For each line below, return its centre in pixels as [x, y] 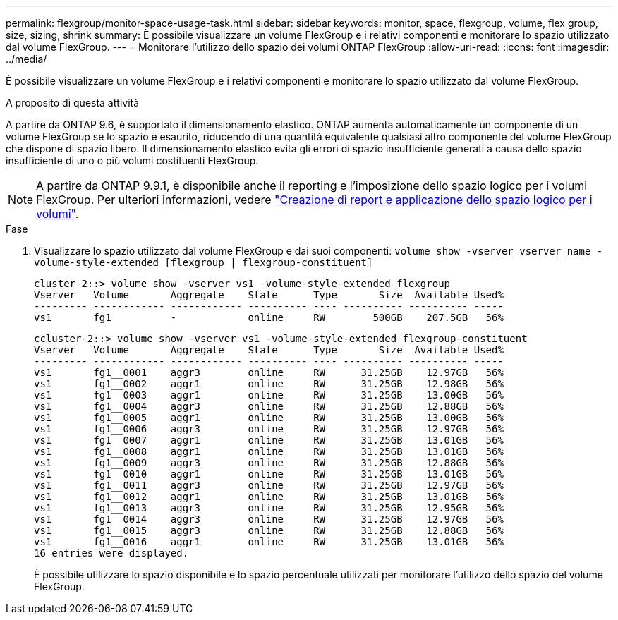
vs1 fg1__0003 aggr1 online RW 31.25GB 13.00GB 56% [269, 395]
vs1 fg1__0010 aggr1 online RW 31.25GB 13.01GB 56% [269, 474]
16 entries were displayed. [111, 553]
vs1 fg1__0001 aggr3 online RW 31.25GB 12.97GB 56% [269, 372]
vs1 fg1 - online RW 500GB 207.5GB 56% [269, 317]
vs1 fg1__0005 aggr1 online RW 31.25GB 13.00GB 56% [269, 418]
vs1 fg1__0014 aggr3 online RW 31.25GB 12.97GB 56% [269, 519]
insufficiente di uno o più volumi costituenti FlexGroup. [132, 160]
